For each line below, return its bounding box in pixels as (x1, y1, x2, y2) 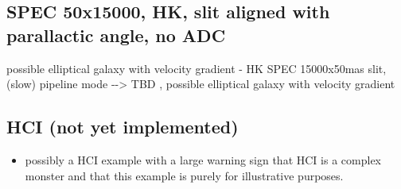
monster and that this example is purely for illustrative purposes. (25, 167, 344, 183)
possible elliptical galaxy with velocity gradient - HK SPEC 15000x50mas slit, (6, 60, 387, 76)
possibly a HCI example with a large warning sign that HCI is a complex (25, 151, 381, 168)
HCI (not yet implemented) (6, 114, 239, 139)
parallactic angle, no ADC (6, 22, 226, 47)
